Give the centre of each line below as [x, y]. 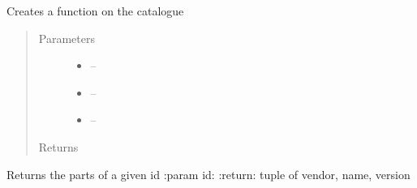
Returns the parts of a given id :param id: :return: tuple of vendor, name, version [208, 174]
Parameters [67, 38]
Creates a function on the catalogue [95, 11]
